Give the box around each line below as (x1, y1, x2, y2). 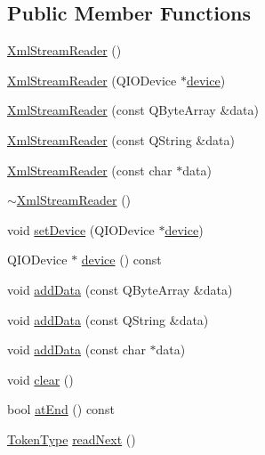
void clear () (7, 370, 74, 388)
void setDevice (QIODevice (7, 220, 155, 239)
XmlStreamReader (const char (7, 160, 173, 179)
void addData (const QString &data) (7, 310, 209, 329)
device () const (81, 250, 162, 269)
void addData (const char (7, 340, 146, 359)
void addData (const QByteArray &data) (7, 280, 233, 298)
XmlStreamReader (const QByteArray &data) (7, 101, 259, 119)
